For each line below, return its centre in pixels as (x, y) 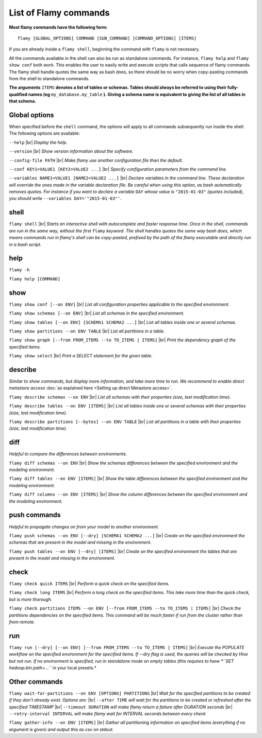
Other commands (36, 681)
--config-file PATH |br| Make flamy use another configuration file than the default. (96, 160)
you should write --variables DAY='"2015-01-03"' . (65, 198)
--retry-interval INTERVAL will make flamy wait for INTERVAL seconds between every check (107, 714)
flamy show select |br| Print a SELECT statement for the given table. (81, 356)
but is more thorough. (31, 599)
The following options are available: (44, 133)
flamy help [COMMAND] (35, 279)
